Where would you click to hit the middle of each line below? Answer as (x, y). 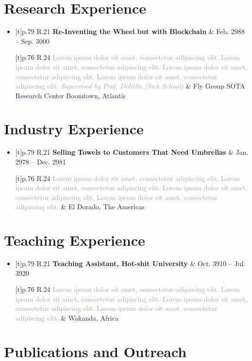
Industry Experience (74, 129)
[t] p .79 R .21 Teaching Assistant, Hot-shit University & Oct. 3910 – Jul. (130, 263)
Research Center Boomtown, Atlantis (71, 95)
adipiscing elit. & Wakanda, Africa (67, 318)
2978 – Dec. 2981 (41, 162)
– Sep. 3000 (32, 41)
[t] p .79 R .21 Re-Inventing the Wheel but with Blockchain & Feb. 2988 (130, 31)
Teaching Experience (75, 240)
